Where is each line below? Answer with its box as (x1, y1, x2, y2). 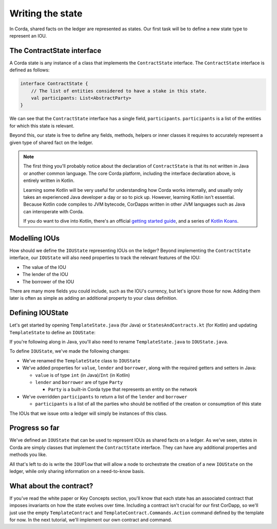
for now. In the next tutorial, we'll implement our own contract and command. (9, 517, 172, 523)
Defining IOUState (9, 308, 69, 317)
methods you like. (9, 451, 47, 458)
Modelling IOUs (9, 234, 60, 243)
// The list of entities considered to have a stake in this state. (31, 88, 207, 94)
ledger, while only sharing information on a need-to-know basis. (9, 468, 145, 474)
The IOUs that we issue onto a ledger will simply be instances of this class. (9, 410, 168, 416)
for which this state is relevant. (9, 122, 74, 129)
